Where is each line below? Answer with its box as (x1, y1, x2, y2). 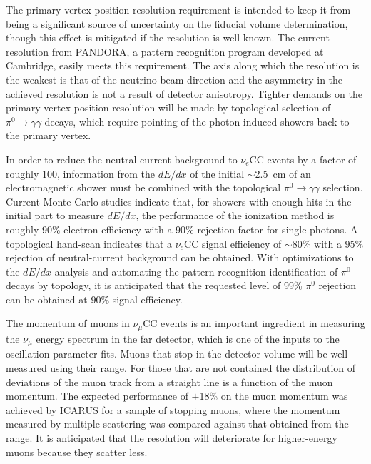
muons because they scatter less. (6, 444, 148, 459)
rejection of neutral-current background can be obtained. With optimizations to (6, 250, 354, 265)
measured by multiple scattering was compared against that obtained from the (6, 416, 349, 431)
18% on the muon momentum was (199, 388, 348, 403)
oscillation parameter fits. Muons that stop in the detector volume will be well (6, 346, 348, 361)
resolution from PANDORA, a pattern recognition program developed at (6, 44, 324, 59)
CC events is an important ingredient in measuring (143, 316, 365, 331)
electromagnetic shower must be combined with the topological (6, 180, 281, 195)
